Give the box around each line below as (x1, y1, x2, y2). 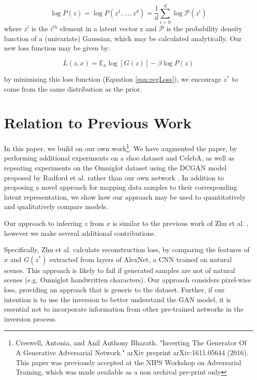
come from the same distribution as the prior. (4, 83, 142, 94)
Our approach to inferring (4, 218, 83, 228)
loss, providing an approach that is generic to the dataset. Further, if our (4, 284, 225, 294)
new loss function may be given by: (4, 43, 110, 53)
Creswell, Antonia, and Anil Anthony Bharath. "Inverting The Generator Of (15, 337, 247, 348)
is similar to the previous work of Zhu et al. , (112, 218, 249, 228)
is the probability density (166, 23, 243, 34)
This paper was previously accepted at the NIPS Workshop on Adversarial (15, 357, 241, 367)
